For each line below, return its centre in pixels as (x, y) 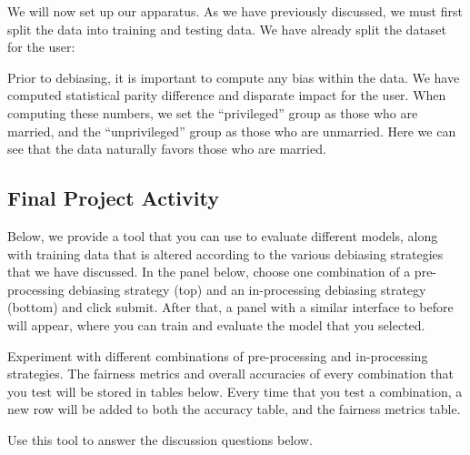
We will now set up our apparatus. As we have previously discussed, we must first (235, 11)
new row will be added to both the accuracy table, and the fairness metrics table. (234, 409)
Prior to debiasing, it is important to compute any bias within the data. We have (234, 77)
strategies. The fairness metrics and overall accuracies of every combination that (231, 374)
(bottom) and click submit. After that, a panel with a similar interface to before (230, 307)
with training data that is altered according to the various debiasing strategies (225, 253)
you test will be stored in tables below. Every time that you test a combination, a (235, 391)
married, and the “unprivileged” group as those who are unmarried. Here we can (232, 131)
